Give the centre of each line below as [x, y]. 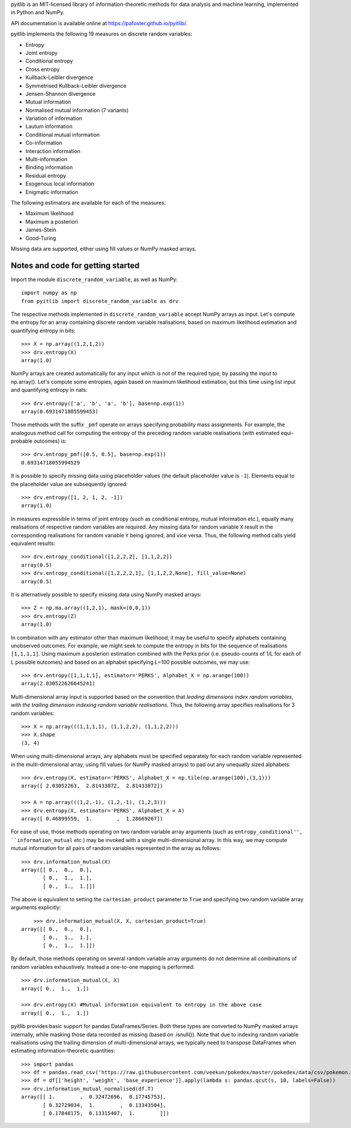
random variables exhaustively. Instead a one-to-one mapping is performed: [103, 967]
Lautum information [49, 126]
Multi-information [47, 159]
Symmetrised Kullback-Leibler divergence [76, 85]
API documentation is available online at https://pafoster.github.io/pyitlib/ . [99, 23]
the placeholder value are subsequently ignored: [69, 484]
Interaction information [53, 151]
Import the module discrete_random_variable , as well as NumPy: [94, 279]
